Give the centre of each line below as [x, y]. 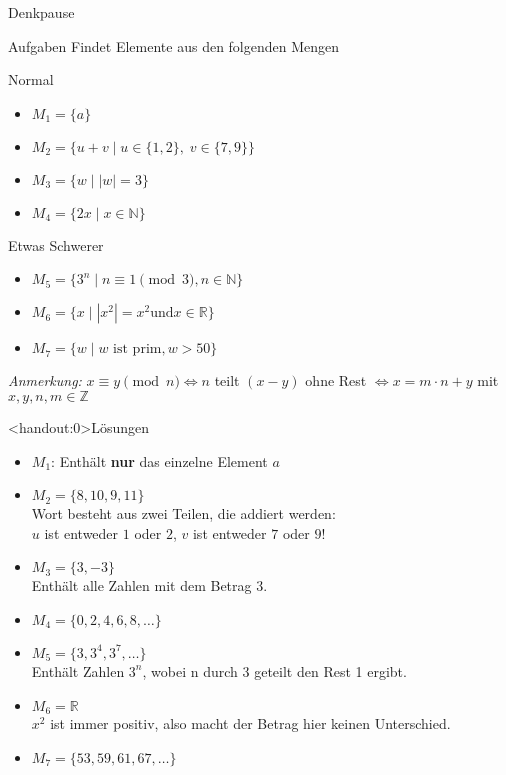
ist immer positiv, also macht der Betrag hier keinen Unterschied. [250, 722]
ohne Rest [336, 380]
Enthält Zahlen [78, 670]
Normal [31, 79]
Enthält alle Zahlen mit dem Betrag [141, 585]
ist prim [137, 349]
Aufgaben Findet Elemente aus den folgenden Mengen [174, 45]
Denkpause [41, 12]
